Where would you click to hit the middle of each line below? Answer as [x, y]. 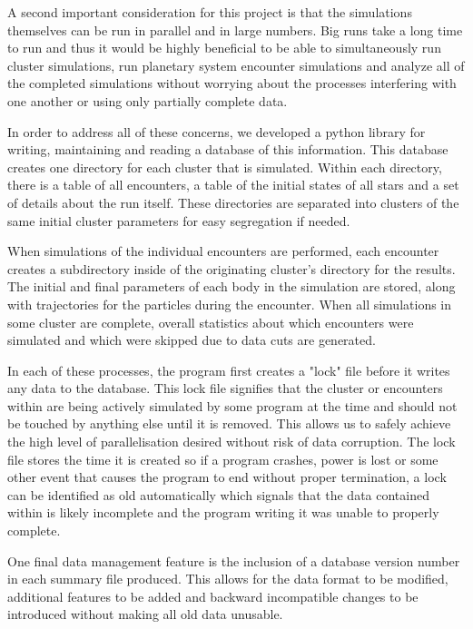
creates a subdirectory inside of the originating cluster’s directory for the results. [232, 268]
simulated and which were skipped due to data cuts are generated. [192, 340]
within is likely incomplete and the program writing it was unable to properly [223, 512]
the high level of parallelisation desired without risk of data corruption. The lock [232, 442]
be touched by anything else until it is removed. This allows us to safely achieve [229, 423]
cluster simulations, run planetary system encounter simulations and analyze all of [236, 65]
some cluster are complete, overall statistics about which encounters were [211, 322]
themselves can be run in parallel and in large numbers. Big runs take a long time [235, 29]
